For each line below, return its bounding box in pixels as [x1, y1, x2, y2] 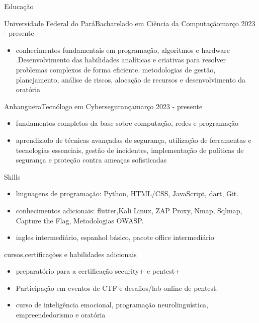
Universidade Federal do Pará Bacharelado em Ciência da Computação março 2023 [4, 18, 255, 28]
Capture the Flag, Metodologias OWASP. [16, 215, 144, 225]
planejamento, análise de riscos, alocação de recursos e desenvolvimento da [16, 74, 246, 85]
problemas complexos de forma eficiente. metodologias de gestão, [16, 64, 216, 74]
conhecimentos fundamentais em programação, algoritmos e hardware [16, 44, 230, 55]
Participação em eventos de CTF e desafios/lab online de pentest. [16, 282, 218, 293]
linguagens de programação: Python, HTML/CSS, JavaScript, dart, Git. [16, 188, 239, 199]
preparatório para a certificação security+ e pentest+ [16, 266, 181, 276]
